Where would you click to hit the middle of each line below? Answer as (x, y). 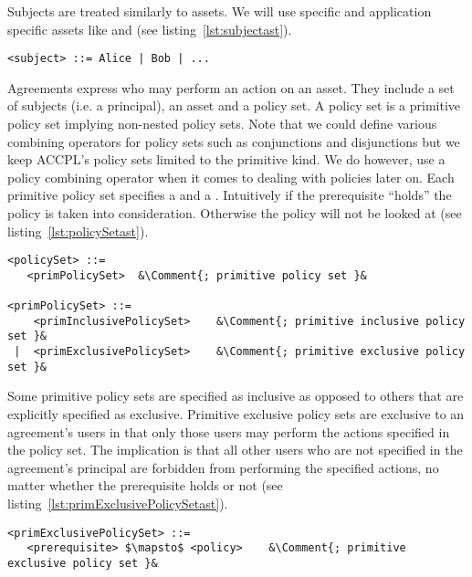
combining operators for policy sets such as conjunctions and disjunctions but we (234, 141)
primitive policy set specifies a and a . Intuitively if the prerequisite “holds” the (230, 195)
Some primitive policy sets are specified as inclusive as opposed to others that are (236, 396)
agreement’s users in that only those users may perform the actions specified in (229, 431)
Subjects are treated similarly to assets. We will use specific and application (220, 11)
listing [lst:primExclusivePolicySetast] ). (118, 503)
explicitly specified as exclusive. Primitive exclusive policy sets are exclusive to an (236, 414)
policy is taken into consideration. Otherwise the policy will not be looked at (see (235, 213)
